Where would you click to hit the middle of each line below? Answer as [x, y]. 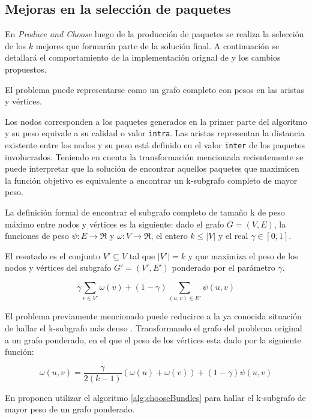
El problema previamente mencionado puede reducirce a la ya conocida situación [153, 316]
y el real [233, 236]
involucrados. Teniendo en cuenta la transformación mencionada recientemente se [154, 156]
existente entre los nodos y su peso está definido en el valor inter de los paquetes [155, 145]
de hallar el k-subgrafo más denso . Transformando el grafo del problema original [154, 328]
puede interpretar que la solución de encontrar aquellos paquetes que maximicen [152, 168]
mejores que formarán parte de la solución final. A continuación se [157, 45]
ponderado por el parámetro [223, 267]
